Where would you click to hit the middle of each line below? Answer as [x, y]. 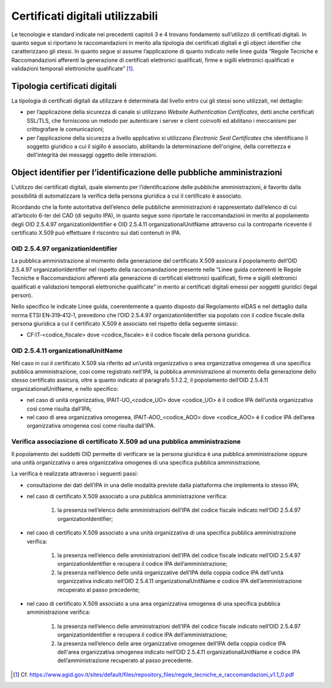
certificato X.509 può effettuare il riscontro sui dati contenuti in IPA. [97, 233]
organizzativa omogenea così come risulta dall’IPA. [91, 426]
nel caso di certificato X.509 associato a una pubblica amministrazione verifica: [127, 497]
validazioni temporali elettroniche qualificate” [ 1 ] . [73, 69]
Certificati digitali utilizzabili [85, 16]
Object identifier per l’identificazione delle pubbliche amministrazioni [147, 173]
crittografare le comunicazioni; [65, 129]
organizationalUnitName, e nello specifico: [65, 388]
